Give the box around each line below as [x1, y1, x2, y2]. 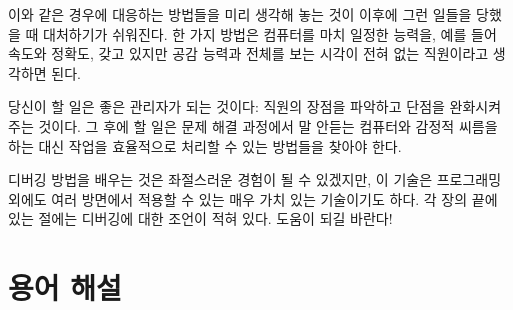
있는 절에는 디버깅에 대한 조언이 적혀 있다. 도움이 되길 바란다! [8, 208, 393, 229]
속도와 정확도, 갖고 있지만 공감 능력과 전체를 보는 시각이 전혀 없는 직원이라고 [8, 43, 489, 64]
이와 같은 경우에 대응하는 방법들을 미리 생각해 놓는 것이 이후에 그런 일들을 [8, 4, 472, 24]
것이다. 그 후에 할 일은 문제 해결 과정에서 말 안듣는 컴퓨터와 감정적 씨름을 [38, 115, 498, 136]
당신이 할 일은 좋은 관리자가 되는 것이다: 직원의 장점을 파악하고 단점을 [8, 96, 445, 117]
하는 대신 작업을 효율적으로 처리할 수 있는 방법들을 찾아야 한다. [8, 135, 402, 156]
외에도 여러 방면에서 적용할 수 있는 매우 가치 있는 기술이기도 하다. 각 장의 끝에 [8, 188, 498, 209]
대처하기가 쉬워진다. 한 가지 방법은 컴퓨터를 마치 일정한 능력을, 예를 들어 [43, 23, 497, 44]
